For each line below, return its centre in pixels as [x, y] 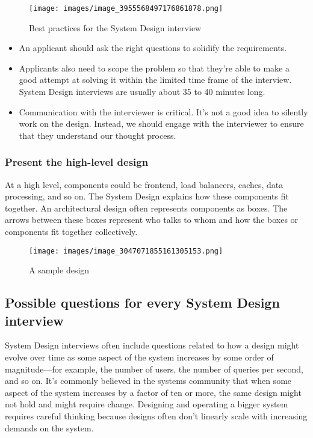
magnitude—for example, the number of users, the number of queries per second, [154, 369]
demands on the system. [49, 427]
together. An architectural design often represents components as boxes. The [146, 208]
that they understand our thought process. [98, 135]
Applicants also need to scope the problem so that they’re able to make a [154, 68]
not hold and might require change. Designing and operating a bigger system [147, 404]
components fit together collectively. [71, 231]
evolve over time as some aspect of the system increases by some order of [139, 357]
